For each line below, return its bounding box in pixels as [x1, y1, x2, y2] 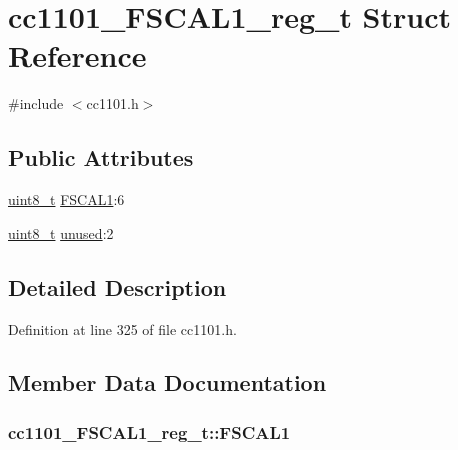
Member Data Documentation [8, 367, 327, 398]
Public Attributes [8, 142, 194, 173]
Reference [8, 35, 147, 76]
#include [8, 93, 64, 114]
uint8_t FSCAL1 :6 [8, 189, 125, 210]
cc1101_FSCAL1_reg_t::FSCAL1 [8, 419, 291, 444]
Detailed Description [8, 271, 227, 302]
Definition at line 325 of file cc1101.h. [8, 318, 237, 339]
